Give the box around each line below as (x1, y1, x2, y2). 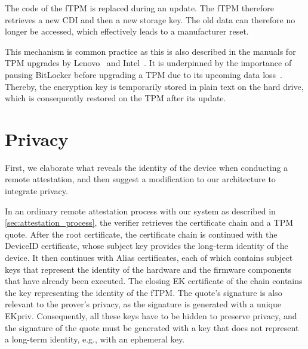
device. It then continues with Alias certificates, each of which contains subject (5, 251, 293, 264)
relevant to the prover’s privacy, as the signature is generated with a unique (5, 298, 281, 310)
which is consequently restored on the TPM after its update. (5, 92, 226, 104)
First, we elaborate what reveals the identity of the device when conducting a (5, 161, 288, 173)
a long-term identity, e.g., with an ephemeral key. (5, 333, 185, 345)
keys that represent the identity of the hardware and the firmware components (5, 263, 291, 275)
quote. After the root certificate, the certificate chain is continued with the (5, 228, 278, 240)
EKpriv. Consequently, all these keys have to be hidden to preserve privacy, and (5, 310, 297, 322)
